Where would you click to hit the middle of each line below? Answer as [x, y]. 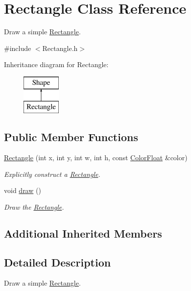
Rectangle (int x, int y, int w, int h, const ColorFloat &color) [96, 158]
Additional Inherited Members [83, 233]
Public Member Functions [71, 137]
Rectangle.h [60, 48]
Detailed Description [58, 262]
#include [18, 48]
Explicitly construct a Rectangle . [52, 174]
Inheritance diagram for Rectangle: [56, 64]
